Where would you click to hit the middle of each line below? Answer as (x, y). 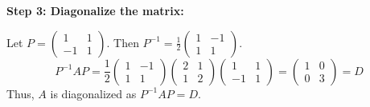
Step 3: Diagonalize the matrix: (95, 10)
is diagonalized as (93, 93)
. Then (123, 42)
